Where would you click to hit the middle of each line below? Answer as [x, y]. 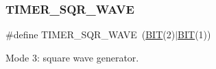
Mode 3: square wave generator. [72, 57]
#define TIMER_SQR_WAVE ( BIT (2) [91, 34]
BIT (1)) [194, 34]
